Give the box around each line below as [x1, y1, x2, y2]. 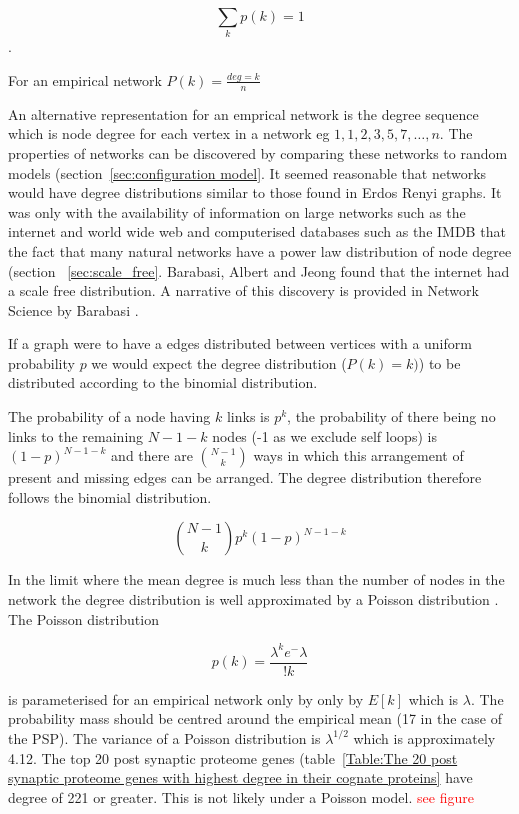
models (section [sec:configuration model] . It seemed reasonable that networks [8, 162, 487, 183]
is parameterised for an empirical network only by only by [8, 688, 364, 709]
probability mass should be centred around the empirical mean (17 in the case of [8, 708, 502, 729]
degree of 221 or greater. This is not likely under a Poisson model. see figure [8, 786, 474, 807]
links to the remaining [8, 425, 144, 446]
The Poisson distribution [8, 608, 159, 629]
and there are [111, 445, 193, 466]
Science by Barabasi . [8, 299, 139, 320]
